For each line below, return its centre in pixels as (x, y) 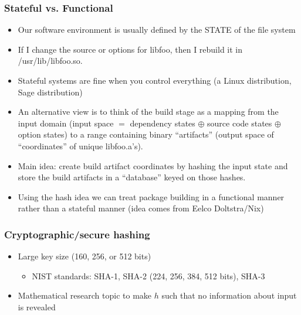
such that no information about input (229, 295)
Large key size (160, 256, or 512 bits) (84, 256)
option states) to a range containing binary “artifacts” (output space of (146, 134)
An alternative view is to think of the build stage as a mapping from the (148, 112)
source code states (240, 123)
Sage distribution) (50, 92)
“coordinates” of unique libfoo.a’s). (80, 145)
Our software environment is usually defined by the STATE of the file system (157, 30)
